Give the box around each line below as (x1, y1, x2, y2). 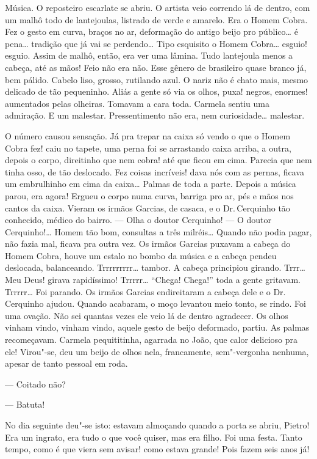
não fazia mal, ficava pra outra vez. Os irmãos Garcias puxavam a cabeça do (5, 237, 291, 250)
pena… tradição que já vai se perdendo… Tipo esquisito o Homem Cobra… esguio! (5, 37, 307, 50)
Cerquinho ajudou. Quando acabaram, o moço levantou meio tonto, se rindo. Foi (5, 297, 306, 310)
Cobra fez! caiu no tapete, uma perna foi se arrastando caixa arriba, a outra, (5, 141, 291, 154)
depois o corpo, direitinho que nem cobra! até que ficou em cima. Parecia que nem (5, 153, 312, 166)
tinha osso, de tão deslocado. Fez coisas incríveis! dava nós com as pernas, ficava (5, 165, 304, 178)
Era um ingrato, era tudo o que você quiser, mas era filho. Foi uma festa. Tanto (5, 430, 302, 443)
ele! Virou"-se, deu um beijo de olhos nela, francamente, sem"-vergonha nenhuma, (5, 345, 309, 358)
